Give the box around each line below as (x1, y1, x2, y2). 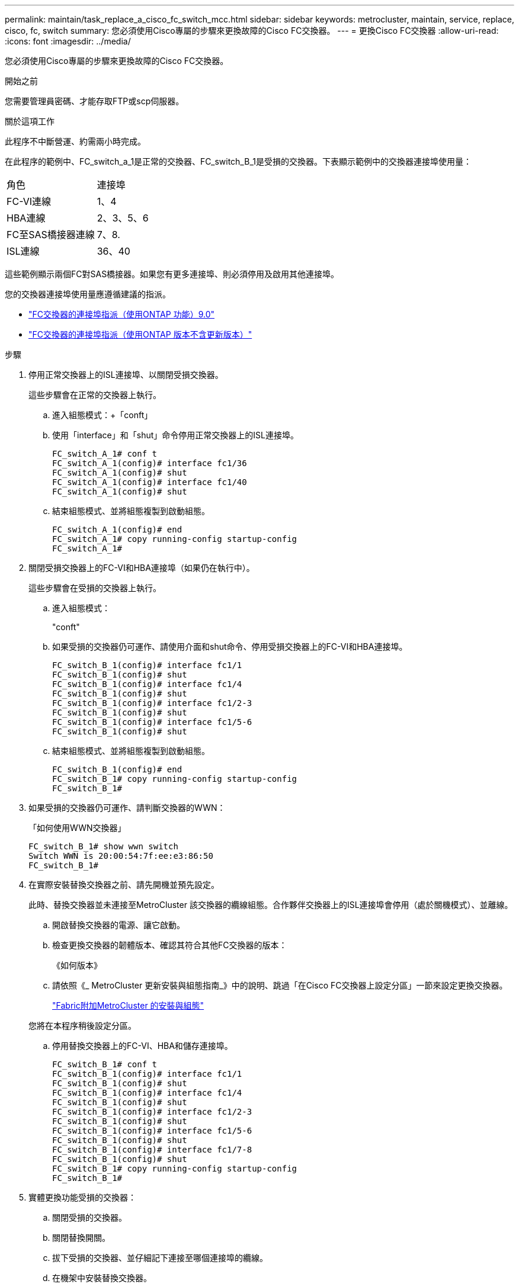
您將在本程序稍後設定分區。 (28, 1020, 136, 1031)
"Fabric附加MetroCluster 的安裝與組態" (52, 1000, 204, 1010)
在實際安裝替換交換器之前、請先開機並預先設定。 (28, 880, 219, 890)
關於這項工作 (5, 116, 55, 126)
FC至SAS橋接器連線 (7, 229, 95, 240)
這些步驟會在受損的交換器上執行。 (28, 583, 161, 593)
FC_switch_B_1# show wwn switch (28, 842, 178, 851)
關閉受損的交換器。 (52, 1212, 127, 1222)
